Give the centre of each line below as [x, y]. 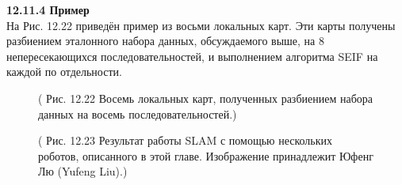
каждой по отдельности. [64, 72]
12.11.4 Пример [48, 9]
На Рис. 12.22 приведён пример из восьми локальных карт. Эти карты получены [201, 25]
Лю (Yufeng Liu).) [83, 171]
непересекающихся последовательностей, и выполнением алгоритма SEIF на [192, 56]
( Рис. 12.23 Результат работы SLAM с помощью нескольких [186, 140]
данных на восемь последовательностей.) [138, 113]
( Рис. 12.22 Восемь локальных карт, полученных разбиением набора [205, 98]
